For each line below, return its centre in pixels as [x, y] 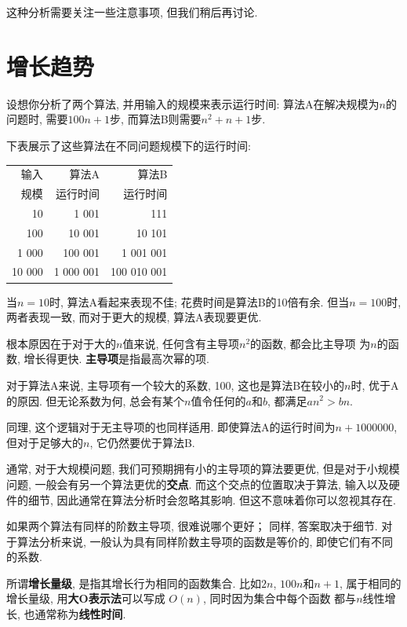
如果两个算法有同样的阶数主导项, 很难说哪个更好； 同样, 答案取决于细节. [192, 526]
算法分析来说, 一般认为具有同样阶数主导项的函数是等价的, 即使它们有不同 [205, 541]
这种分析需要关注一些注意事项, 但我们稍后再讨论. [132, 12]
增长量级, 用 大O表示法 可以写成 [86, 598]
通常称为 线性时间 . [80, 614]
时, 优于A [375, 385]
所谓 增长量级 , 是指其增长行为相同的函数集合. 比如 [134, 583]
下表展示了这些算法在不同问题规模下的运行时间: [129, 145]
